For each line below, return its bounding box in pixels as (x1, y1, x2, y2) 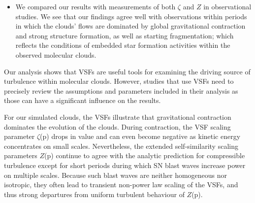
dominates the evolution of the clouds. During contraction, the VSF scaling (4, 121, 231, 132)
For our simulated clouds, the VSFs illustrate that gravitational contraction (4, 111, 231, 122)
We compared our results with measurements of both (15, 1, 176, 11)
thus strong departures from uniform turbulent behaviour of (4, 189, 185, 199)
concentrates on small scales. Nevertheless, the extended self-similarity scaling (4, 140, 238, 151)
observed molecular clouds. (15, 49, 96, 60)
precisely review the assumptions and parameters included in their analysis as (4, 85, 238, 96)
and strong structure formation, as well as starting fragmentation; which (15, 30, 234, 40)
